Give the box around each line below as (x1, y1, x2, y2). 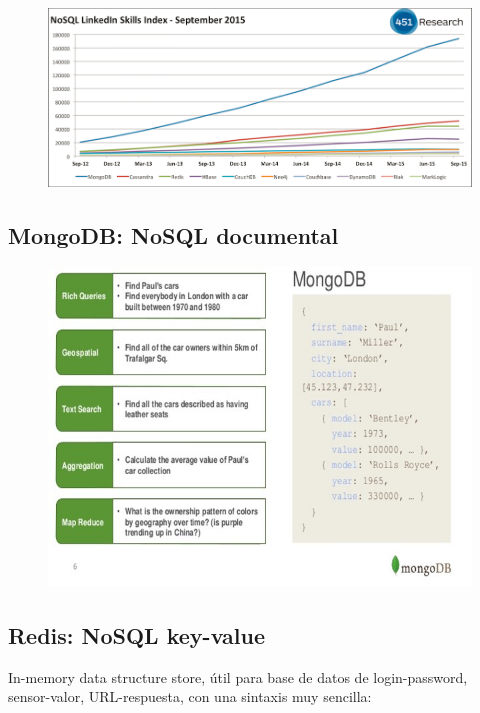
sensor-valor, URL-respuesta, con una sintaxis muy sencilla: (8, 686, 372, 707)
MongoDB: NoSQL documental (8, 219, 339, 250)
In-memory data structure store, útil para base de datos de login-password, (8, 666, 468, 687)
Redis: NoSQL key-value (8, 619, 265, 650)
